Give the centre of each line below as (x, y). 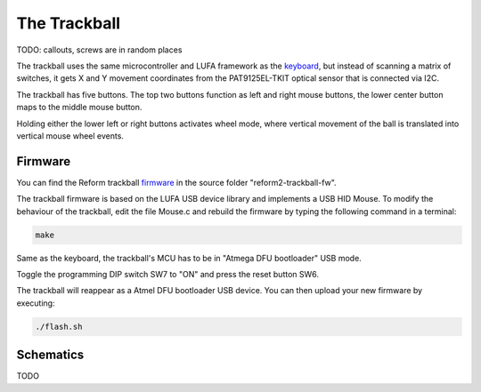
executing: (36, 303)
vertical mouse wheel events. (70, 136)
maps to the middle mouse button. (79, 108)
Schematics (50, 355)
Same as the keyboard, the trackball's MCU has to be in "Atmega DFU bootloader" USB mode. (189, 258)
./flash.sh (59, 326)
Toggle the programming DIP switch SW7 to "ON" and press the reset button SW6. (168, 274)
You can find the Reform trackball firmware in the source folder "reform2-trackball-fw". (177, 182)
